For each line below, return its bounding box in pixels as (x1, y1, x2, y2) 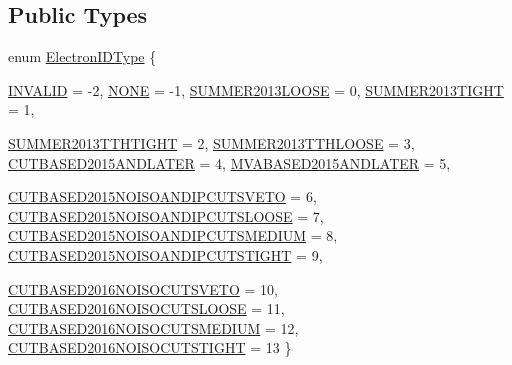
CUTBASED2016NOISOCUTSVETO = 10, (8, 278, 278, 299)
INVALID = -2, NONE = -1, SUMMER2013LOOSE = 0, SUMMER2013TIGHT (8, 79, 504, 100)
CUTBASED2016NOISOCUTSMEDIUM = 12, (8, 317, 299, 338)
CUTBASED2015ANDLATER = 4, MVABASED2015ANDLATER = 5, (8, 152, 451, 173)
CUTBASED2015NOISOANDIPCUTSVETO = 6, (8, 186, 317, 207)
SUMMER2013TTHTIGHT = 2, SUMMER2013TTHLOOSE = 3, (8, 132, 415, 153)
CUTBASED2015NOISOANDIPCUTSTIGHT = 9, (8, 244, 323, 265)
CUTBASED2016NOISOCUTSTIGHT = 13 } (8, 337, 292, 358)
